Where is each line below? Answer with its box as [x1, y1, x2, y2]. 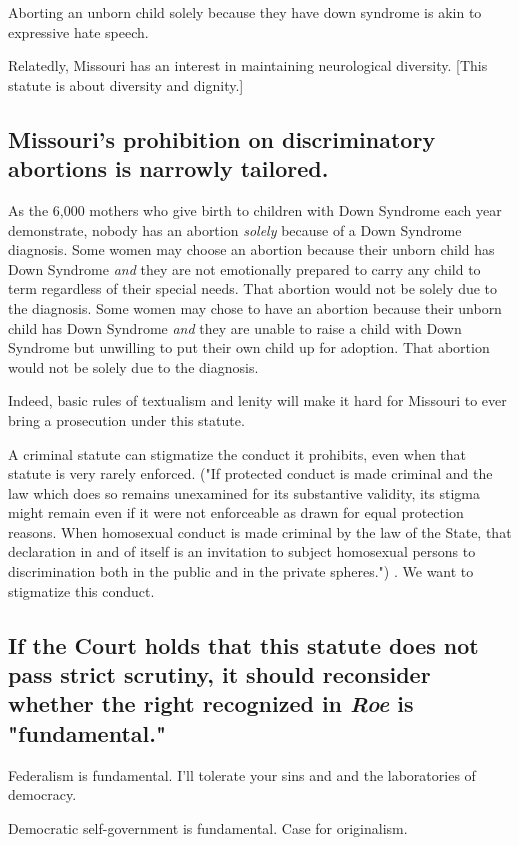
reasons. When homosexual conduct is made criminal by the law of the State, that [8, 521, 512, 542]
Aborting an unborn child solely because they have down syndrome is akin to [8, 2, 482, 22]
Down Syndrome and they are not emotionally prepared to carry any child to [8, 258, 481, 279]
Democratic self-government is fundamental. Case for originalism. [8, 817, 408, 838]
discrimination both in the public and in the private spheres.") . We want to [8, 561, 474, 582]
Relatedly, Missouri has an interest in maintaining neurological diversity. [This [8, 55, 488, 76]
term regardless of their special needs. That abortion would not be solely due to [8, 278, 498, 299]
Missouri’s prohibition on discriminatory [8, 123, 436, 154]
